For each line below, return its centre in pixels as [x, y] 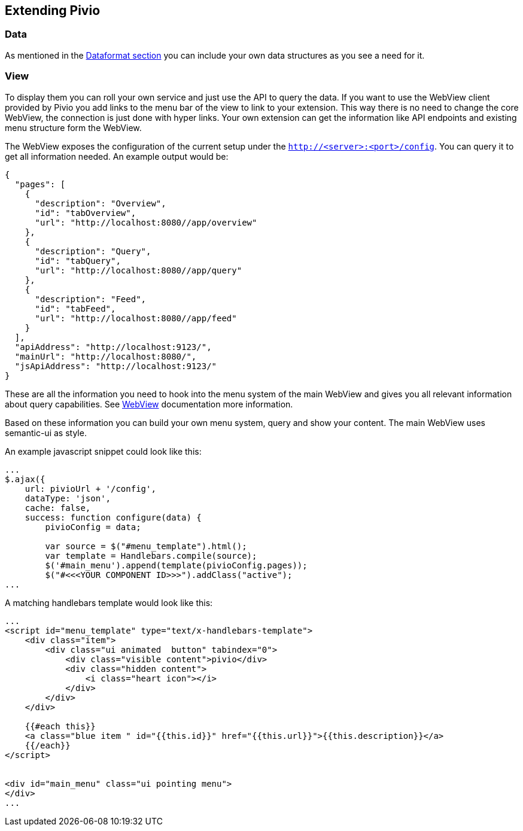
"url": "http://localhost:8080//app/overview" [146, 222]
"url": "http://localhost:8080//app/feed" [136, 318]
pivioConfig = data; [93, 527]
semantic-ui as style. [46, 433]
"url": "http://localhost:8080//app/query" [139, 270]
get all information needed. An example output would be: [117, 156]
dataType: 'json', [68, 498]
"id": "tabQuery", [78, 261]
